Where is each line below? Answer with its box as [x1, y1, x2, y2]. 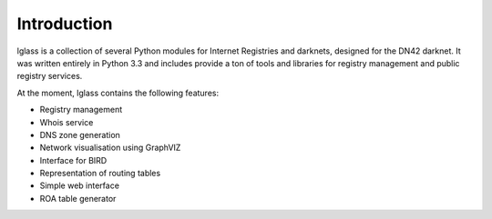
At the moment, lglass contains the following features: [16, 87, 219, 98]
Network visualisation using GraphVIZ [39, 142, 181, 154]
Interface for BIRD [39, 154, 108, 165]
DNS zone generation [39, 129, 120, 140]
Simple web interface [39, 180, 120, 191]
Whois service [39, 116, 94, 127]
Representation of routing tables [39, 168, 161, 179]
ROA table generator [39, 193, 117, 204]
